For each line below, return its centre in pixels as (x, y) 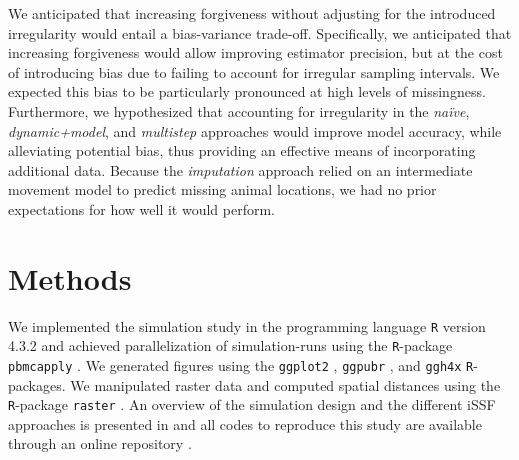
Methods (70, 277)
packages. (37, 384)
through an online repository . (100, 443)
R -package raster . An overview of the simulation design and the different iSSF (252, 404)
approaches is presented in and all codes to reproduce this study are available (245, 423)
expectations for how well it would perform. (141, 208)
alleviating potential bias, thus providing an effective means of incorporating (242, 150)
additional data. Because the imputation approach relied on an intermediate (240, 169)
